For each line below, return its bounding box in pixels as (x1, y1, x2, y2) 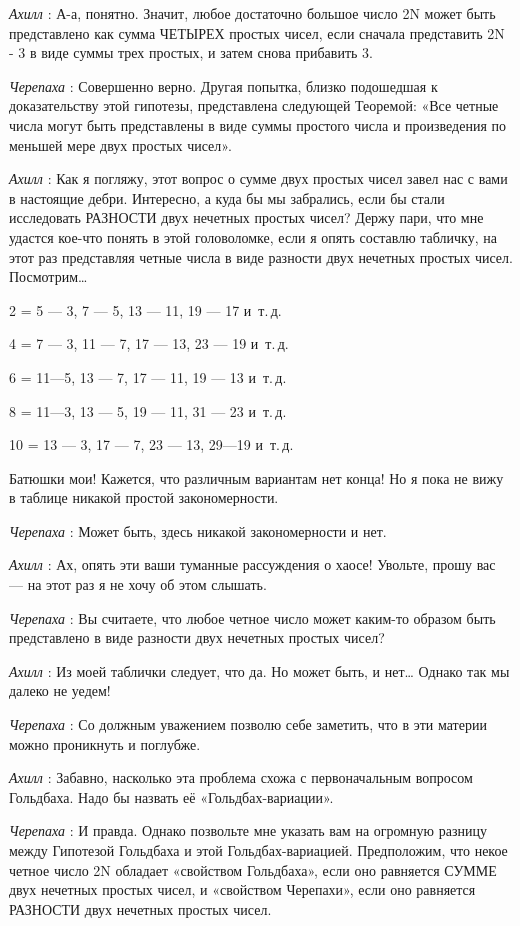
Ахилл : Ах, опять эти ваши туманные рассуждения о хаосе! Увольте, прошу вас (9, 554, 496, 575)
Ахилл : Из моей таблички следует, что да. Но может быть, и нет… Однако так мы (9, 660, 510, 681)
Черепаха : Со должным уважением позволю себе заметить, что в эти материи (9, 714, 487, 735)
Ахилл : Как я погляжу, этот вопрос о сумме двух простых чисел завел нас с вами (9, 168, 508, 189)
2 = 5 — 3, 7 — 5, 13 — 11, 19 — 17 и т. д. (9, 299, 282, 320)
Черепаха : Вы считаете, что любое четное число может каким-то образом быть (9, 607, 496, 628)
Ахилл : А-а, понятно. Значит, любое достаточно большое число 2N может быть (9, 3, 496, 23)
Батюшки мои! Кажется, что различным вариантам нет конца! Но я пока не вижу (9, 467, 504, 488)
